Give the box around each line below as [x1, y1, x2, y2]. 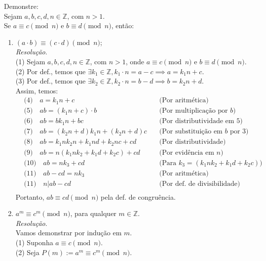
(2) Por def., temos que [15, 66, 86, 76]
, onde [125, 56, 145, 66]
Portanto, [15, 191, 44, 202]
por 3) [230, 128, 249, 135]
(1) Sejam [15, 56, 45, 66]
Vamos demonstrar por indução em [15, 227, 122, 238]
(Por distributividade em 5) [159, 118, 243, 125]
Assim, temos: [15, 85, 58, 95]
